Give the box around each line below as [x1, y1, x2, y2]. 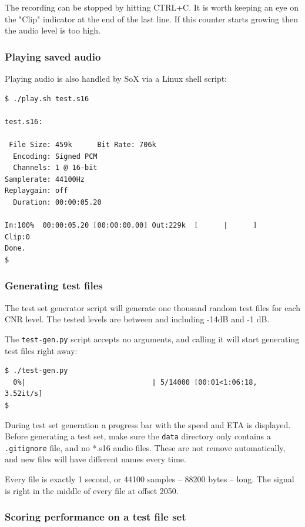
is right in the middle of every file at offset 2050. [5, 484, 179, 496]
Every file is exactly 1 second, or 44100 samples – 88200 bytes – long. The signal [5, 473, 294, 485]
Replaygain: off [5, 186, 68, 195]
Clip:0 [5, 232, 30, 241]
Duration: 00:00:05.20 [13, 198, 102, 206]
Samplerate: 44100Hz [5, 175, 85, 184]
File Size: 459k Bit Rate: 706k [9, 140, 156, 149]
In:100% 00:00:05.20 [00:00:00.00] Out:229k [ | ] [5, 221, 257, 230]
